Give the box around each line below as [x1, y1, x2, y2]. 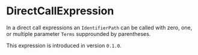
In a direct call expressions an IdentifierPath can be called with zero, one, [6, 24, 193, 31]
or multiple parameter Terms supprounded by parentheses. [6, 30, 151, 37]
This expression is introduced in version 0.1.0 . [6, 42, 122, 49]
